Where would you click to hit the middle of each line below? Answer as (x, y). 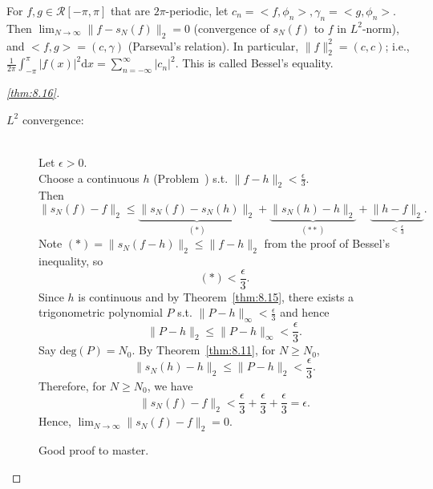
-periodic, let (197, 10)
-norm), (380, 28)
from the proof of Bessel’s (327, 243)
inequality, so (71, 260)
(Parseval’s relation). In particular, (213, 45)
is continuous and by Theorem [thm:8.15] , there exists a (216, 296)
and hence (305, 312)
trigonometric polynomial (101, 312)
